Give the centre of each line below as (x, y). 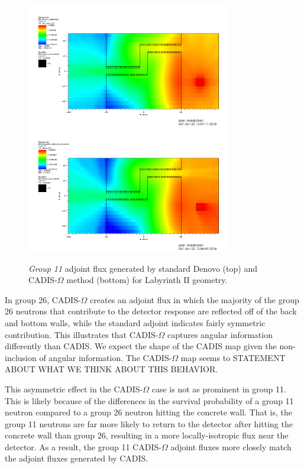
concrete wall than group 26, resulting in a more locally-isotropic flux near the (147, 435)
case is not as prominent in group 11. (219, 389)
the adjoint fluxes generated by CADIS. (77, 458)
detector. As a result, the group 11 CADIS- (83, 446)
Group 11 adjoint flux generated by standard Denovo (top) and (143, 268)
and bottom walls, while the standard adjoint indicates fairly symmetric (135, 322)
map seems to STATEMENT (233, 357)
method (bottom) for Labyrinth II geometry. (147, 280)
